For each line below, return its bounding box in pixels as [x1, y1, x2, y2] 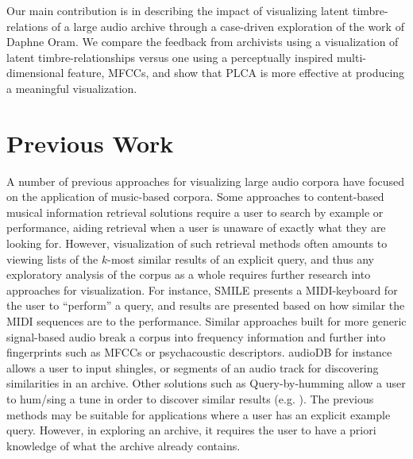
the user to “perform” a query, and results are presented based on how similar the [6, 297, 405, 314]
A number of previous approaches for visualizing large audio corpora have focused [6, 172, 405, 189]
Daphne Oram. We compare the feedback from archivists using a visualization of [6, 33, 399, 50]
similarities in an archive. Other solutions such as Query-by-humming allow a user [6, 375, 406, 391]
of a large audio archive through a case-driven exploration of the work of [51, 17, 404, 34]
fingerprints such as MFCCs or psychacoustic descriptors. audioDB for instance [6, 344, 392, 361]
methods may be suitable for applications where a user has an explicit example [6, 406, 391, 422]
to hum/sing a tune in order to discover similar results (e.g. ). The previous [6, 391, 374, 407]
